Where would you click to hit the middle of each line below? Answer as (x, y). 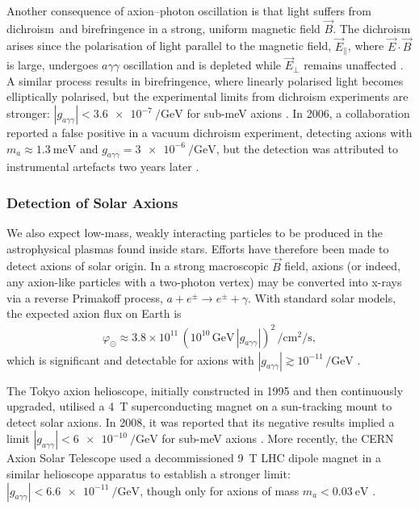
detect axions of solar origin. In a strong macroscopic (138, 266)
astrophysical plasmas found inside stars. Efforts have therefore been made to (198, 248)
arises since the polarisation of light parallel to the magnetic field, (169, 46)
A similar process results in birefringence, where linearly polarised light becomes (205, 80)
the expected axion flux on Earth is (94, 313)
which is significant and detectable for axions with (130, 359)
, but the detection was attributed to (307, 148)
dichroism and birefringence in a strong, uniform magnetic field (163, 28)
